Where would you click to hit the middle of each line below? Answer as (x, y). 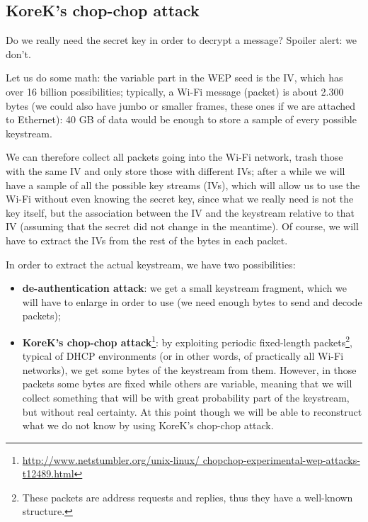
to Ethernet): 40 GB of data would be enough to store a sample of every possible (181, 119)
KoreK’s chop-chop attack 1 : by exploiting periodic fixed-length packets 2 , (187, 341)
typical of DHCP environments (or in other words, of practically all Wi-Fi (183, 356)
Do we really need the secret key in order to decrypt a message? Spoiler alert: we (182, 40)
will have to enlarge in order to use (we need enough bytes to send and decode (192, 301)
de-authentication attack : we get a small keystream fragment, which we (184, 288)
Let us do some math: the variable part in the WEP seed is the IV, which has (174, 78)
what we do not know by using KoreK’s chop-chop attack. (148, 425)
